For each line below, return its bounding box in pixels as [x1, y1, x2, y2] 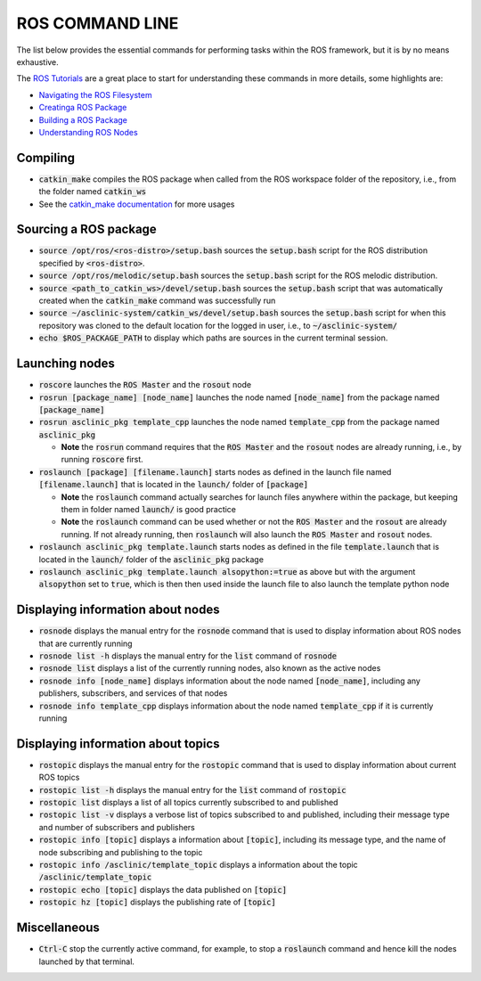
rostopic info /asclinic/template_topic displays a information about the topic [38, 860, 358, 871]
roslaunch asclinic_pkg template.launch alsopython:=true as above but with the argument [38, 566, 416, 576]
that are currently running [38, 638, 133, 649]
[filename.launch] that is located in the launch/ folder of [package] [38, 479, 309, 490]
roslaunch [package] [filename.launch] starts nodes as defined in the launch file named [38, 466, 392, 477]
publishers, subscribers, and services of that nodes [38, 688, 228, 699]
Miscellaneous [16, 920, 100, 936]
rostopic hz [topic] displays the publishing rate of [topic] [38, 896, 276, 908]
